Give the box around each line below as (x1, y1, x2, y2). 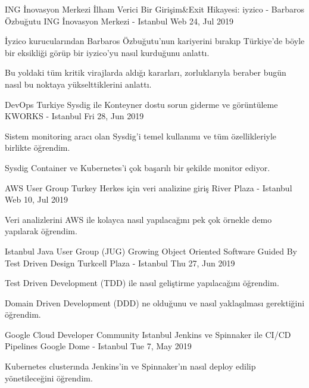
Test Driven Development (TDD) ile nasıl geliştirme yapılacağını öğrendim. (5, 277, 279, 289)
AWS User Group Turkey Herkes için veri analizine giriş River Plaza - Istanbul (5, 181, 292, 194)
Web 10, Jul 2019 (5, 193, 68, 206)
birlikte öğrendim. (5, 141, 70, 154)
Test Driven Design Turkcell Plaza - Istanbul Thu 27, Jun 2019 (5, 256, 235, 269)
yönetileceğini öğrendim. (5, 371, 93, 384)
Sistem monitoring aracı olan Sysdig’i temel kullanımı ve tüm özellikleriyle (5, 129, 277, 142)
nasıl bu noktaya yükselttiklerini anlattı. (5, 77, 152, 90)
